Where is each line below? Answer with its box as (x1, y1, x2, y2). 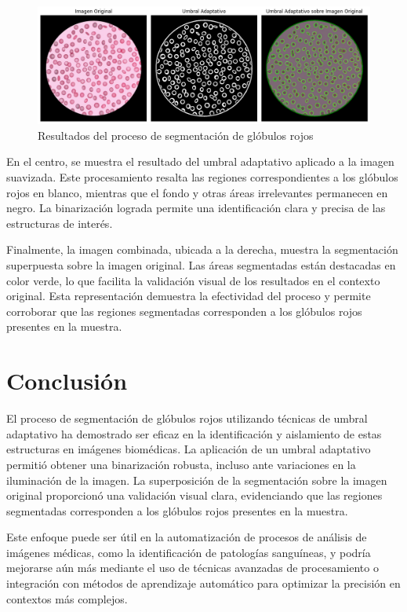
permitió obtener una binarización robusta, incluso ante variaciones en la (6, 456, 356, 472)
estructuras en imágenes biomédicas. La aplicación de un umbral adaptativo (6, 441, 371, 457)
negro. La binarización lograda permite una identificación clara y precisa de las (6, 200, 386, 216)
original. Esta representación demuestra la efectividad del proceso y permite (6, 288, 371, 304)
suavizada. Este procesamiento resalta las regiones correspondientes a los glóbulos (6, 169, 398, 185)
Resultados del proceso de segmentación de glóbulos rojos (38, 126, 314, 143)
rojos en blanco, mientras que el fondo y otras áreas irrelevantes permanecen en (6, 184, 388, 200)
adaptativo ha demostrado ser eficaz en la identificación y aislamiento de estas (6, 425, 382, 442)
